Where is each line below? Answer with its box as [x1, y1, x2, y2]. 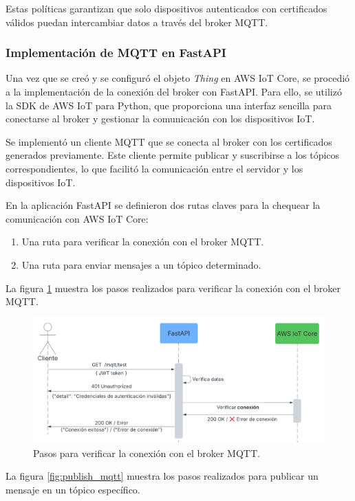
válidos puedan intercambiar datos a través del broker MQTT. [6, 14, 268, 29]
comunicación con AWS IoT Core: [6, 211, 149, 225]
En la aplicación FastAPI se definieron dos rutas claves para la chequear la [6, 198, 321, 212]
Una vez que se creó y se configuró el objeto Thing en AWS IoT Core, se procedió [6, 71, 350, 85]
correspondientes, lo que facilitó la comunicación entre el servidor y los [6, 161, 303, 175]
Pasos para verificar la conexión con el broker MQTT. [33, 445, 260, 460]
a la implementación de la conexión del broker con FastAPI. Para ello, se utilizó [6, 85, 342, 98]
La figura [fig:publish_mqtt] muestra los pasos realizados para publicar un [6, 469, 319, 483]
